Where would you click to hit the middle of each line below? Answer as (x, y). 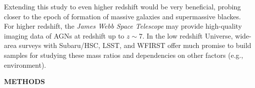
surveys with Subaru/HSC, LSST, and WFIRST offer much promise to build (135, 45)
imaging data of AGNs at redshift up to (64, 35)
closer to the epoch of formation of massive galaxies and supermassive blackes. (123, 16)
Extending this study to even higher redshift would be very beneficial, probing (123, 6)
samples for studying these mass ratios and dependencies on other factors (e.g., (124, 55)
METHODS (25, 81)
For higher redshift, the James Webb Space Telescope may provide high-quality (123, 26)
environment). (25, 65)
